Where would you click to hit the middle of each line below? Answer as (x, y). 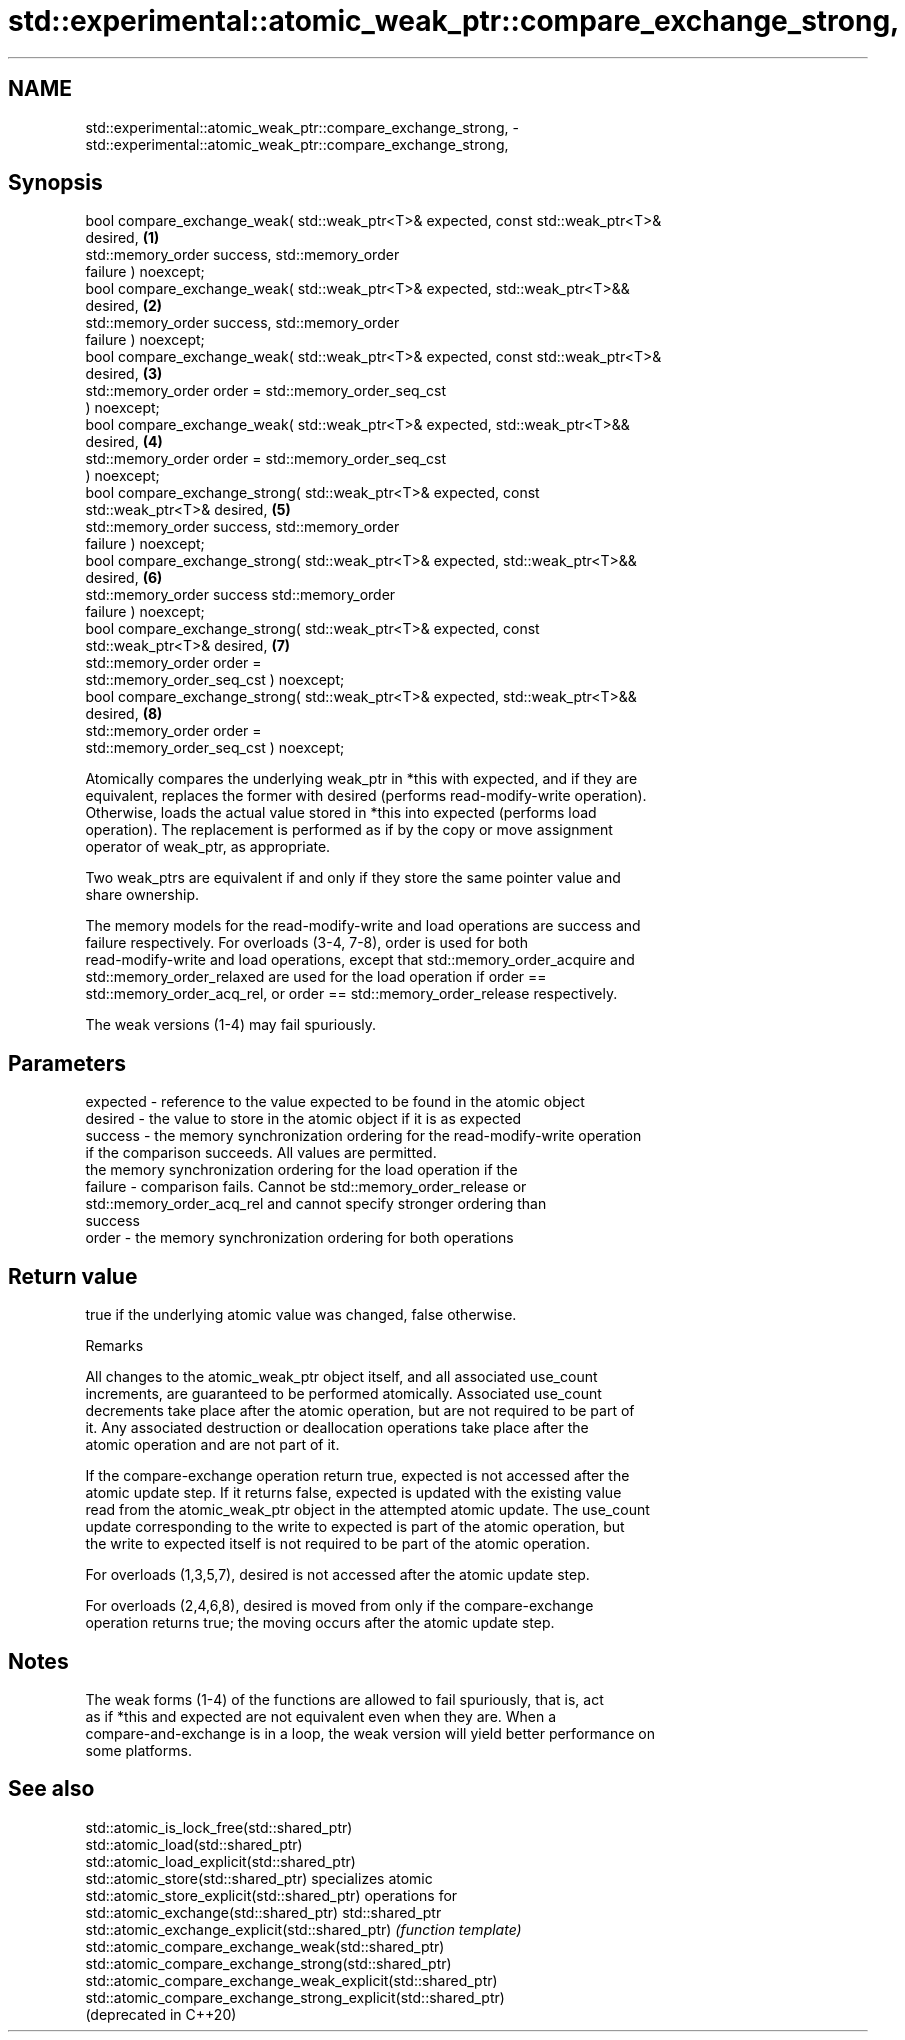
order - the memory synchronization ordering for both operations (299, 1238)
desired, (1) (122, 238)
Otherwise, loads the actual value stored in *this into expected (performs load (341, 813)
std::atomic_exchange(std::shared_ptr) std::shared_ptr (263, 1912)
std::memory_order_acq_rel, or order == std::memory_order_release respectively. (351, 994)
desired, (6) (124, 578)
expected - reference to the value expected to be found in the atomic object (335, 1102)
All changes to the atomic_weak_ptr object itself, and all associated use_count (341, 1377)
